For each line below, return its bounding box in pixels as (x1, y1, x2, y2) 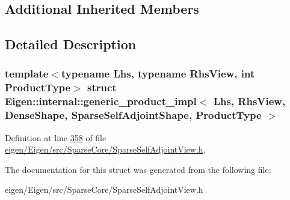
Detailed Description (5, 35, 137, 53)
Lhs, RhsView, (213, 94, 286, 109)
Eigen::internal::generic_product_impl (5, 94, 197, 109)
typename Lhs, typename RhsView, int (61, 66, 255, 81)
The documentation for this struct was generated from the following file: (5, 163, 271, 175)
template (5, 66, 49, 81)
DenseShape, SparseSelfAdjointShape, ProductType (5, 108, 262, 123)
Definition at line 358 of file (5, 131, 106, 144)
